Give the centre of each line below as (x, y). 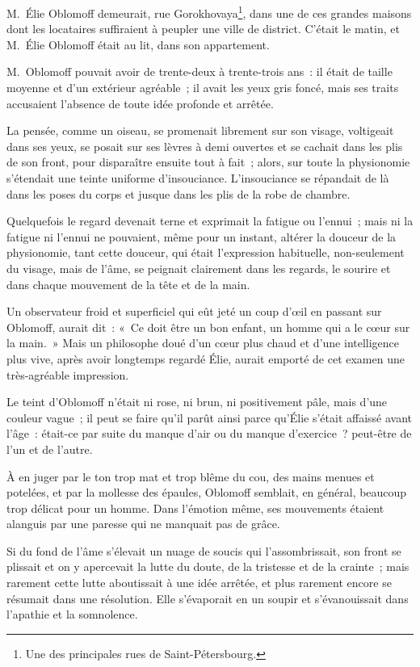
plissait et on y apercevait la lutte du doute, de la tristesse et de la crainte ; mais (208, 566)
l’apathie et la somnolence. (72, 614)
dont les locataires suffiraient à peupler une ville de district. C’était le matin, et (203, 29)
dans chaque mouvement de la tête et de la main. (128, 284)
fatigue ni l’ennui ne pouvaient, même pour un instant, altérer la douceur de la (202, 236)
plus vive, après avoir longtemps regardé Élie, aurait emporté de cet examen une (206, 358)
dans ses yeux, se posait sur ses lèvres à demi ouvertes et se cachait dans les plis (205, 146)
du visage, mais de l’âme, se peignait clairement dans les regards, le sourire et (199, 268)
